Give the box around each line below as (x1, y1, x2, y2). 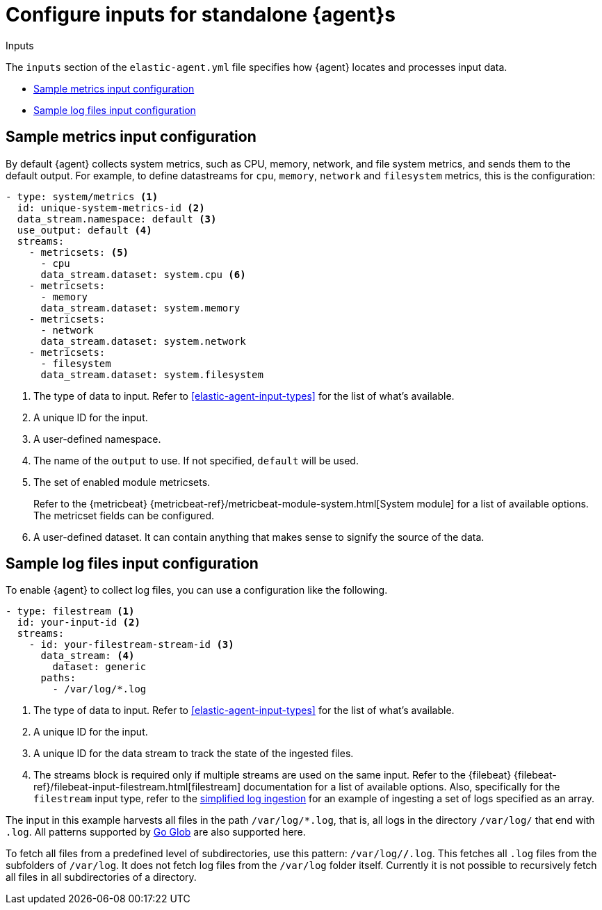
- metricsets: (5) (29, 246, 129, 258)
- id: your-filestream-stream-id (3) (29, 639, 234, 651)
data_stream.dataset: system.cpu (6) (40, 268, 246, 280)
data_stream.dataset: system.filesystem (40, 368, 263, 380)
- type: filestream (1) (6, 606, 135, 617)
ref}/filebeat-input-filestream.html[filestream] (33, 781, 241, 793)
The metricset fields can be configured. (33, 509, 215, 521)
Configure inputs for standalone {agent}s (6, 3, 396, 26)
